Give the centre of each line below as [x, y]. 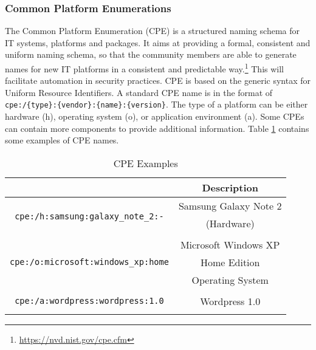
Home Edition [230, 262]
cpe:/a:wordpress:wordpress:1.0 [89, 301]
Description [230, 187]
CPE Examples [146, 163]
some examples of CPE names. [62, 140]
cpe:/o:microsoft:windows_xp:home [89, 262]
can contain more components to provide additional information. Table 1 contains [157, 128]
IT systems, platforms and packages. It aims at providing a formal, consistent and [158, 42]
